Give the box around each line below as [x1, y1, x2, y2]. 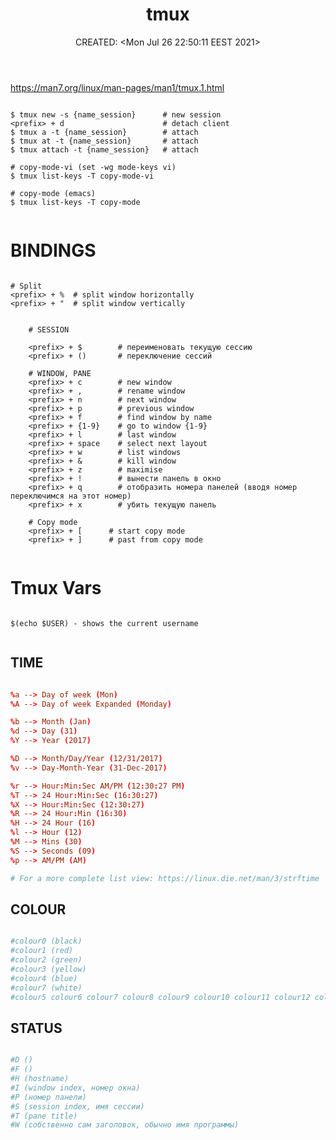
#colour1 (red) [10, 946, 74, 956]
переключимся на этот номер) [10, 491, 132, 501]
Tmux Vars [10, 577, 102, 600]
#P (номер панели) [10, 1092, 87, 1102]
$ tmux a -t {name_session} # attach [10, 127, 199, 137]
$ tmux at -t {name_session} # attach [10, 136, 199, 146]
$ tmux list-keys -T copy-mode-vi [10, 171, 155, 181]
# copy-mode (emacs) [10, 188, 97, 198]
